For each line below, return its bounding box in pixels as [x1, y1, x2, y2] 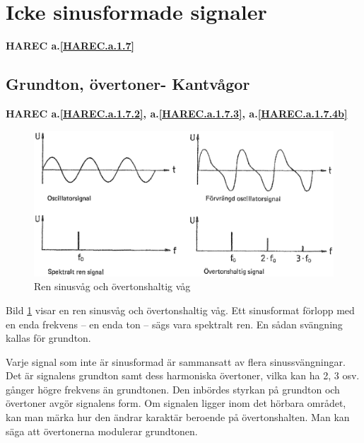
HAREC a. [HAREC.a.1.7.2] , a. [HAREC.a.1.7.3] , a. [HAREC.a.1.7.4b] [6, 105, 348, 120]
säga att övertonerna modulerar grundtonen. [6, 423, 198, 438]
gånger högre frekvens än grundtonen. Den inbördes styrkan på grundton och [6, 381, 340, 396]
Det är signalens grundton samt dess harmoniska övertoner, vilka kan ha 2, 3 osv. [6, 368, 360, 383]
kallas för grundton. [6, 330, 91, 345]
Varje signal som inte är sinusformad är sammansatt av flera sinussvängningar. [6, 354, 346, 369]
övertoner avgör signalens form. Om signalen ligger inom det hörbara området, [6, 396, 346, 410]
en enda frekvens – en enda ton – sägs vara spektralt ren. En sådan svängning [6, 316, 343, 331]
